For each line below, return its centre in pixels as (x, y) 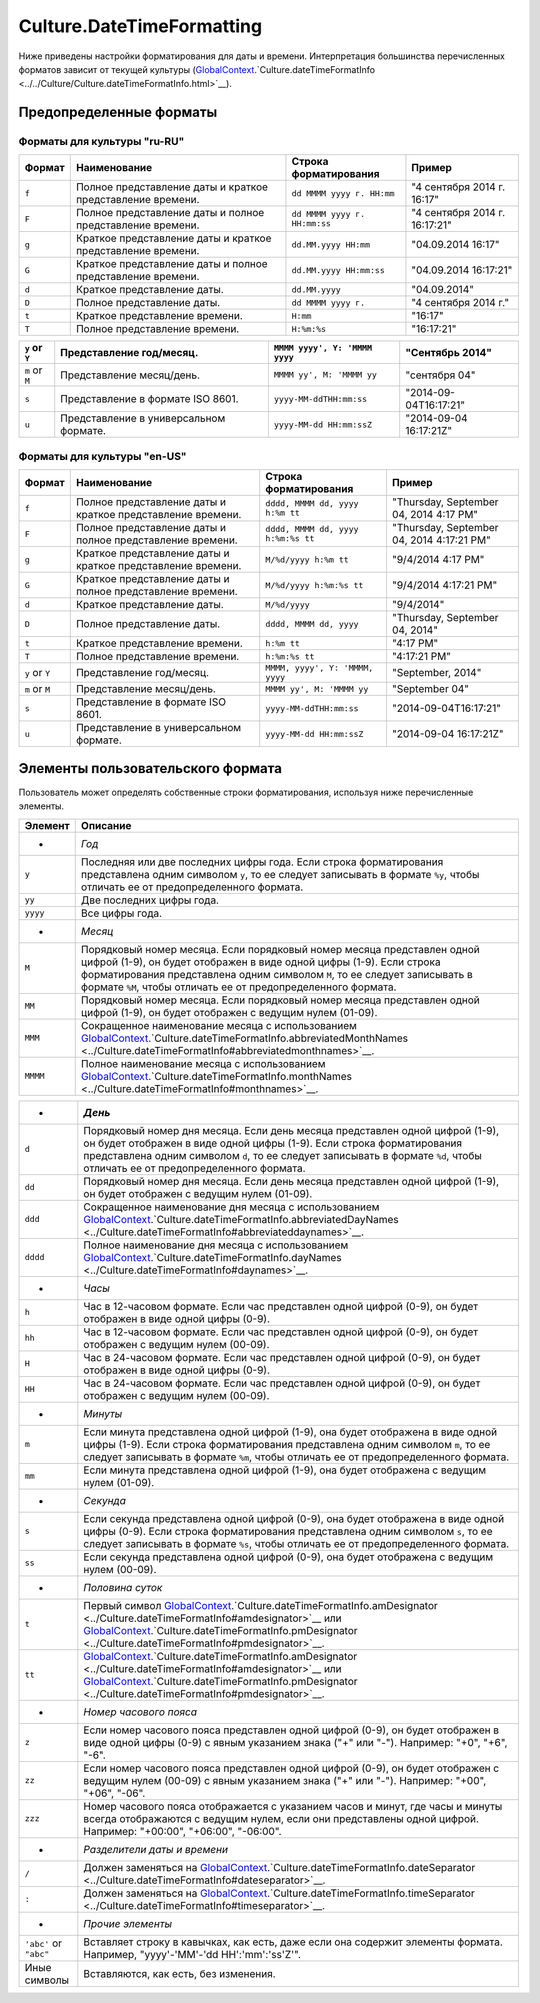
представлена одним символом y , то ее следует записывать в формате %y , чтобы (280, 874)
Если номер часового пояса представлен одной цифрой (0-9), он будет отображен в (291, 1730)
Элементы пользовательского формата (150, 768)
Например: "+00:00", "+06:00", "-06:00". (182, 1831)
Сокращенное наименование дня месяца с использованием (231, 1207)
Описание (106, 825)
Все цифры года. (121, 913)
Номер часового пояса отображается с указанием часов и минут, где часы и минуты (293, 1806)
